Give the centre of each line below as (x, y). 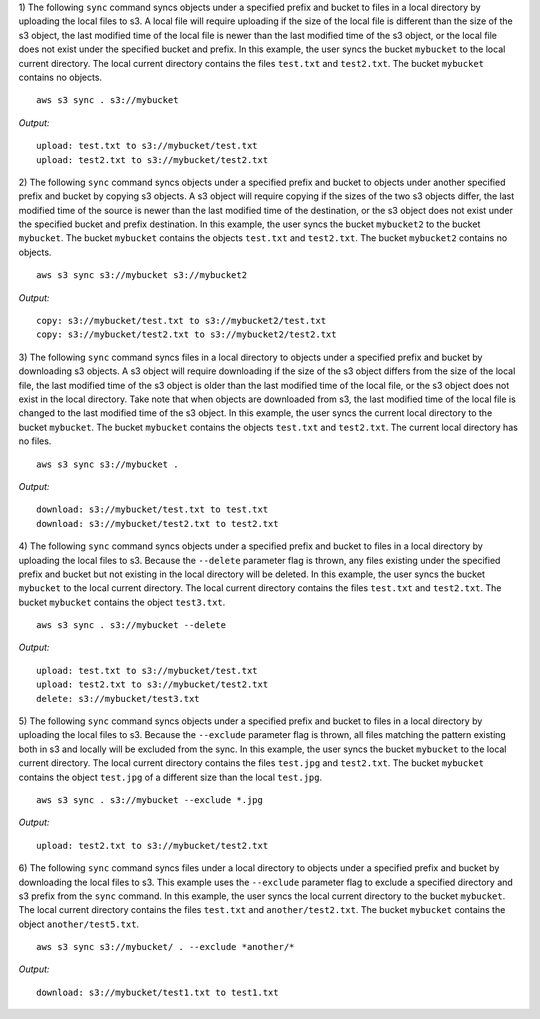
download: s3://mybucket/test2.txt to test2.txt (157, 523)
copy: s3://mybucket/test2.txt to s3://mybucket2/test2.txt (186, 334)
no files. (35, 441)
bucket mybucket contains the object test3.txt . (122, 602)
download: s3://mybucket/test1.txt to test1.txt (157, 992)
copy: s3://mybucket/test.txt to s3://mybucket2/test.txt (181, 321)
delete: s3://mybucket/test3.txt (118, 698)
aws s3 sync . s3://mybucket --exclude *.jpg (150, 799)
